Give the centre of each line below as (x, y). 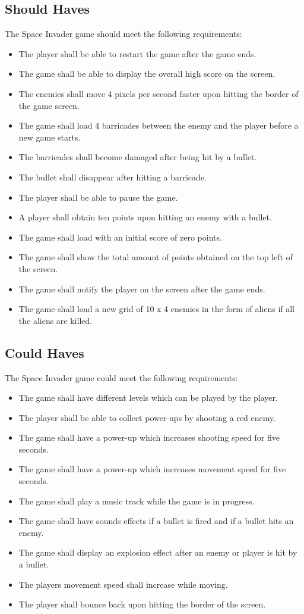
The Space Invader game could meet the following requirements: (121, 377)
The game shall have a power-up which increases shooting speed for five (149, 437)
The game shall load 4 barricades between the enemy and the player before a (159, 125)
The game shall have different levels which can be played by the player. (148, 398)
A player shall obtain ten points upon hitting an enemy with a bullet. (145, 217)
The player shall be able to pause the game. (98, 197)
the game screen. (49, 105)
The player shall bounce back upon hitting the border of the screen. (142, 604)
